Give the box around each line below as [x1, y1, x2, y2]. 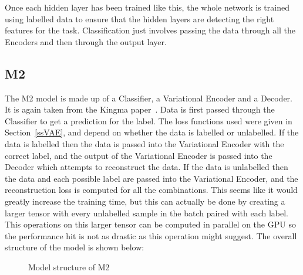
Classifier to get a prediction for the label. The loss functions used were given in [5, 114, 292, 127]
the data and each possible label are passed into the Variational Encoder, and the [5, 172, 298, 184]
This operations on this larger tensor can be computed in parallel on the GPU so [5, 218, 296, 230]
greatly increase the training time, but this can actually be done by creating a [5, 195, 285, 207]
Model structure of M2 [28, 260, 110, 273]
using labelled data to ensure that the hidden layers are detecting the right [5, 12, 274, 25]
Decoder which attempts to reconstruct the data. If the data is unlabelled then [5, 161, 288, 173]
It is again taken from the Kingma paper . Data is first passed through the [5, 103, 275, 116]
